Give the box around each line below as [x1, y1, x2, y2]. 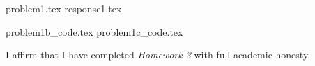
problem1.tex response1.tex [6, 1, 122, 15]
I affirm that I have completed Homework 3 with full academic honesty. [6, 47, 311, 62]
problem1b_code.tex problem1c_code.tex [6, 24, 183, 38]
